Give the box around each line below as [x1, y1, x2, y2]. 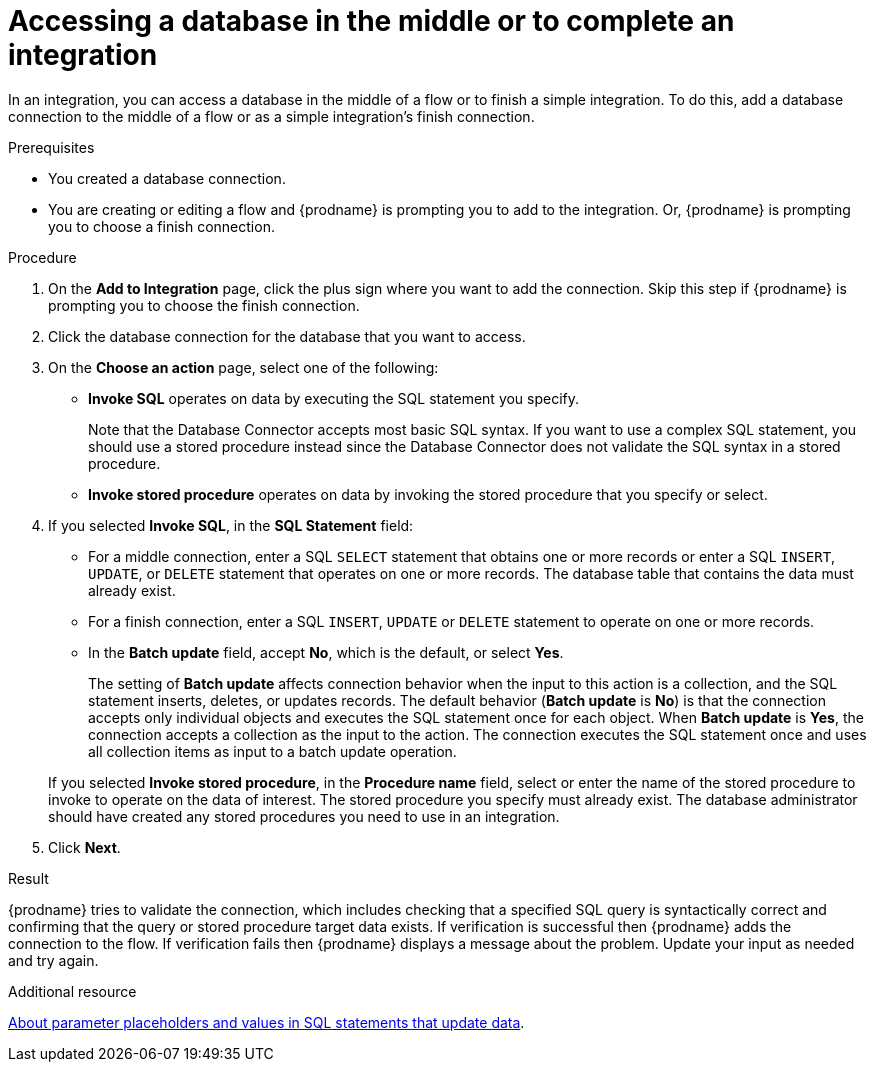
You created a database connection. [48, 169, 286, 187]
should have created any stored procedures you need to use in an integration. [48, 807, 560, 825]
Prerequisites [8, 138, 95, 156]
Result [8, 869, 49, 887]
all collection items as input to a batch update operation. [88, 742, 457, 760]
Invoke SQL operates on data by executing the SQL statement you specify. [88, 389, 580, 407]
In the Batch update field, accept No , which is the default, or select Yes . [88, 643, 564, 661]
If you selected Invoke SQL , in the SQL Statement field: [48, 516, 414, 534]
